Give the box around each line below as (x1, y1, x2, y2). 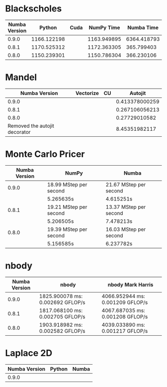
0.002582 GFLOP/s (39, 327, 85, 334)
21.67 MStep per (105, 181, 146, 188)
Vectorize (75, 90, 99, 97)
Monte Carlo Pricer (5, 149, 85, 160)
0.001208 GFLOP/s (101, 313, 148, 320)
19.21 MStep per (47, 203, 87, 210)
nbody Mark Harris (107, 281, 154, 288)
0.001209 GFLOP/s (101, 299, 148, 306)
